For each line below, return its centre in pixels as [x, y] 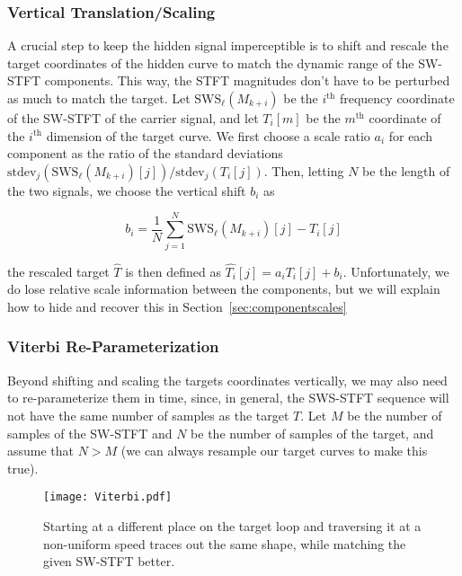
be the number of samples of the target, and [312, 433]
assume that [41, 451]
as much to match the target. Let [99, 98]
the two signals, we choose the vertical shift [127, 190]
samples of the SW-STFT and [90, 433]
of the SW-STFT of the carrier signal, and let [133, 118]
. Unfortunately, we [396, 271]
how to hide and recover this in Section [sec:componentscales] [177, 306]
